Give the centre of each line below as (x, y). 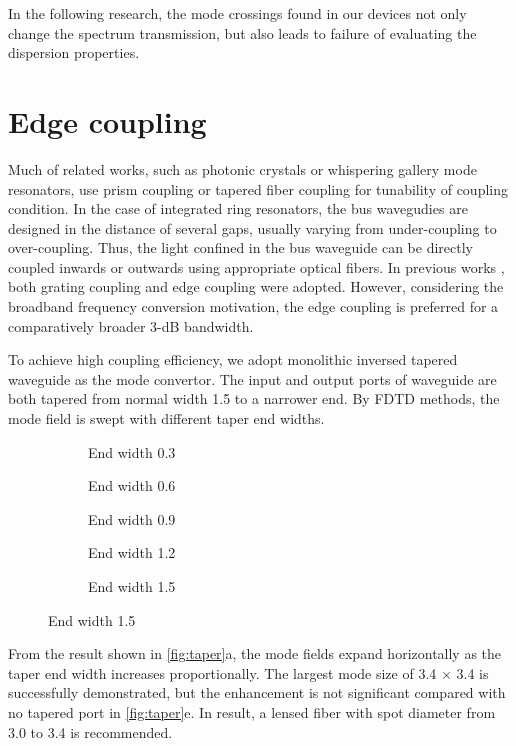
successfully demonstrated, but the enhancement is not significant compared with (257, 692)
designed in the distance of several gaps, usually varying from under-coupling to (252, 227)
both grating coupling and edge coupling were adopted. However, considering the (256, 286)
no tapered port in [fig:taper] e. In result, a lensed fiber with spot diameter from (252, 711)
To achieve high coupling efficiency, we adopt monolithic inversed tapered (233, 359)
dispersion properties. (74, 52)
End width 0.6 (132, 485)
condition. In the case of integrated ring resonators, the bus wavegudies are (238, 208)
